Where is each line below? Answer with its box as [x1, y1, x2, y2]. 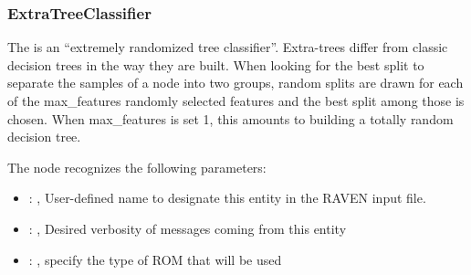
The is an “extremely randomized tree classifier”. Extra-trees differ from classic [7, 37, 448, 57]
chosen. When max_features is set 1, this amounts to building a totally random [7, 109, 454, 128]
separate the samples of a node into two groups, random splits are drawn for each [7, 73, 464, 92]
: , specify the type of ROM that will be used [28, 249, 282, 269]
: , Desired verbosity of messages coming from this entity [28, 218, 347, 238]
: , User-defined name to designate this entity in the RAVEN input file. [28, 188, 426, 207]
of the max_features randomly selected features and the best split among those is [7, 91, 465, 110]
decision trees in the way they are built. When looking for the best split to [7, 55, 424, 74]
